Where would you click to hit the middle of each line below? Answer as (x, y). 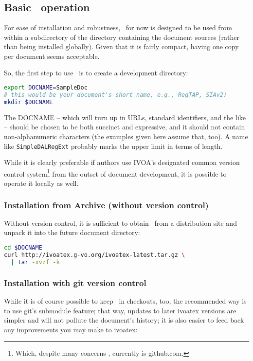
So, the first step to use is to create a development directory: (96, 72)
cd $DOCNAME (23, 248)
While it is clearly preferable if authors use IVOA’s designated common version (122, 162)
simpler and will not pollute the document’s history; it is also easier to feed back (124, 320)
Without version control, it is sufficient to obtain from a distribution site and (120, 223)
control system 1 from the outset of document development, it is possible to (115, 173)
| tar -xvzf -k (35, 262)
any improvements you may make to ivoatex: (71, 329)
